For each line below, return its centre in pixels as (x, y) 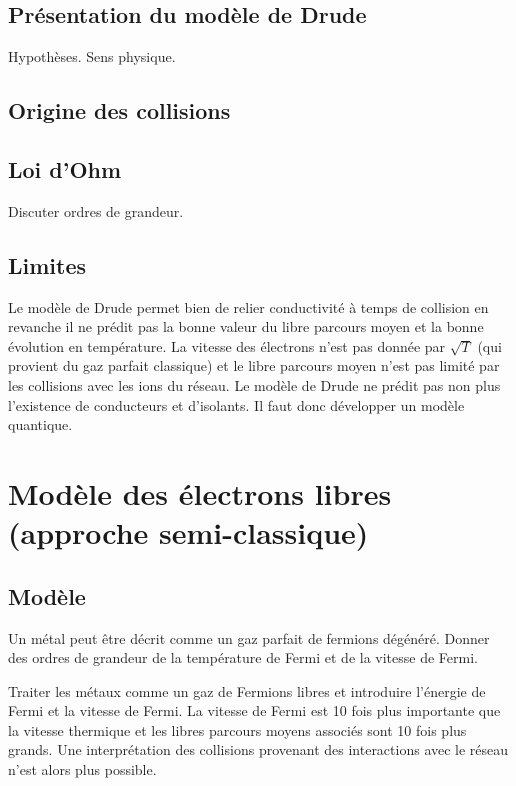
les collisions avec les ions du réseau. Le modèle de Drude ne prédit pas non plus (254, 384)
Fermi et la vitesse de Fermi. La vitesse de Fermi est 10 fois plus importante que (254, 710)
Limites (47, 264)
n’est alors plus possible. (82, 769)
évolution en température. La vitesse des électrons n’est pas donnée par (227, 345)
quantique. (40, 424)
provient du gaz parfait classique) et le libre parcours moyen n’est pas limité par (254, 365)
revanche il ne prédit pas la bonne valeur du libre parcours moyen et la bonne (246, 326)
